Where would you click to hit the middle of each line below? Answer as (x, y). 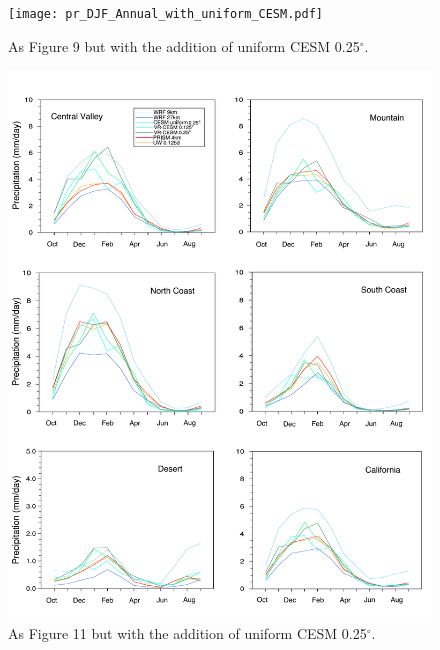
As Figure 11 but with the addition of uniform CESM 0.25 (187, 632)
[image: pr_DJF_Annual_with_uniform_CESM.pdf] (165, 14)
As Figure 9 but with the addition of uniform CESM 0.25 (184, 45)
